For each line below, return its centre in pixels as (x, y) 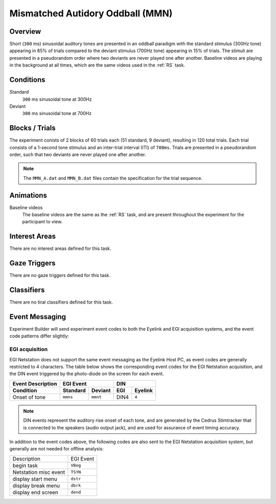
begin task (25, 465)
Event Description (35, 383)
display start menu (35, 479)
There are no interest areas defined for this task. (60, 248)
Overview (25, 31)
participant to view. (42, 222)
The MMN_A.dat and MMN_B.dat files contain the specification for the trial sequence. (113, 178)
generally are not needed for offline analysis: (57, 449)
